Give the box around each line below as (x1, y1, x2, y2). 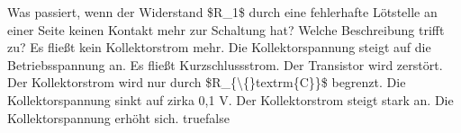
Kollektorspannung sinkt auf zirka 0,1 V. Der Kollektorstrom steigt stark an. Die (7, 90, 454, 109)
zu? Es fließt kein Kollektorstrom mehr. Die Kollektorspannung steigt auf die (7, 38, 431, 57)
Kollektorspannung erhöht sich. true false (7, 108, 230, 127)
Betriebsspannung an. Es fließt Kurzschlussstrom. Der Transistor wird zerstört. (7, 55, 443, 74)
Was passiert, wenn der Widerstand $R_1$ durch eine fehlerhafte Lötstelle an (7, 3, 438, 21)
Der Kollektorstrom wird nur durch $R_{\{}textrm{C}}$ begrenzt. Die (7, 73, 406, 92)
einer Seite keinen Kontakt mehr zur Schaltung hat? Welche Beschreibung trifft (7, 20, 445, 39)
